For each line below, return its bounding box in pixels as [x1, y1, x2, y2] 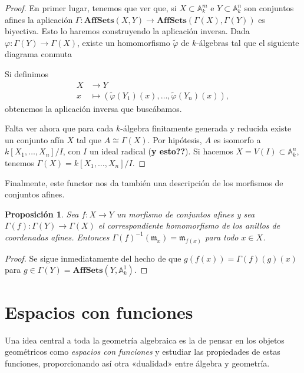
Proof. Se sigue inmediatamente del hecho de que [5, 252, 181, 264]
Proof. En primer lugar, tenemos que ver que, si [5, 2, 177, 14]
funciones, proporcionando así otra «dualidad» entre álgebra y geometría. [5, 357, 270, 369]
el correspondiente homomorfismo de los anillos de [98, 219, 280, 232]
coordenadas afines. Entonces [5, 230, 110, 243]
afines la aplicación [5, 13, 73, 25]
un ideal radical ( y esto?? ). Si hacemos [89, 145, 233, 157]
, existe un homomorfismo [77, 36, 170, 48]
